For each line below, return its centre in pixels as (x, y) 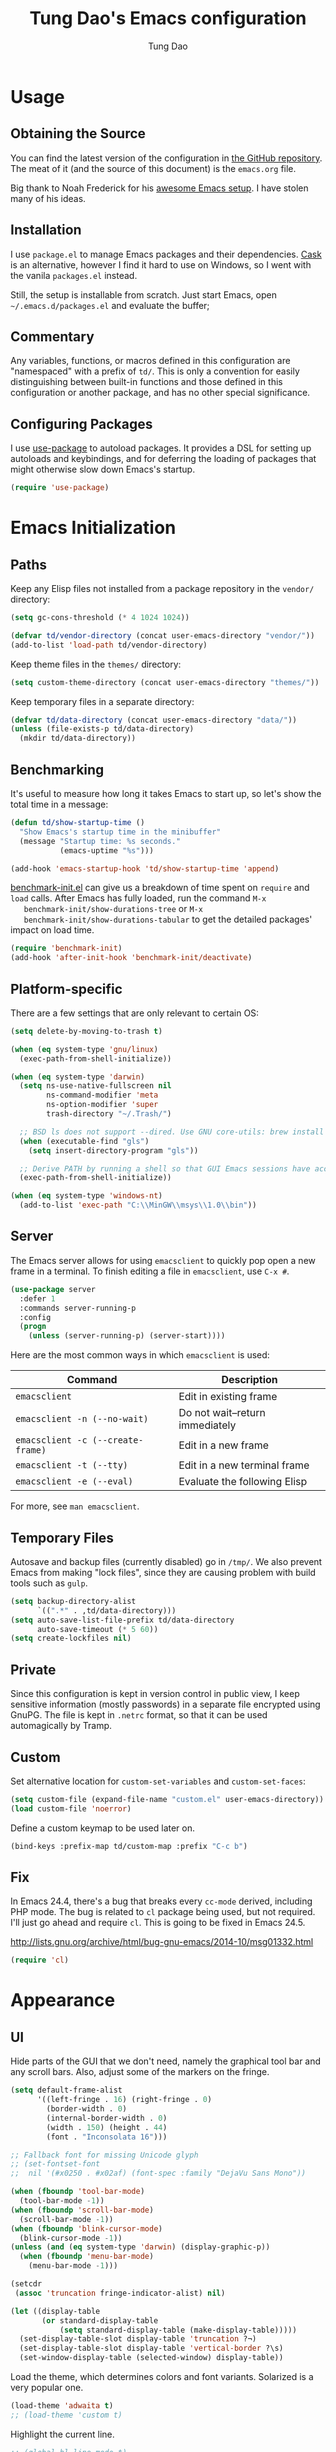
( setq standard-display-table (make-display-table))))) (178, 2330)
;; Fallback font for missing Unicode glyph (104, 2155)
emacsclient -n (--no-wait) (82, 1419)
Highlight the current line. (62, 2434)
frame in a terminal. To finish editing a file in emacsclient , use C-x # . (150, 1271)
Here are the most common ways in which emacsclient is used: (140, 1355)
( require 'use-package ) (60, 488)
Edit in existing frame (228, 1397)
